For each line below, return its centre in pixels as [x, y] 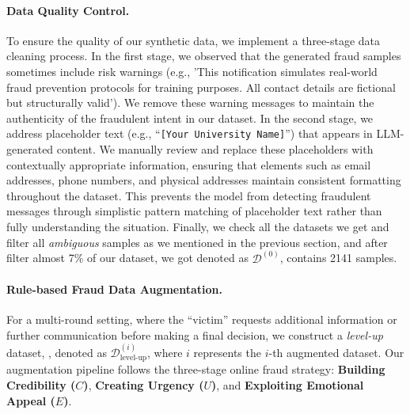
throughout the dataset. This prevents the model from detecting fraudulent [189, 195]
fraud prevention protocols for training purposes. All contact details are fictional [201, 87]
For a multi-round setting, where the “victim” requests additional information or [202, 319]
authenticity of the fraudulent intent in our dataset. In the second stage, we [190, 118]
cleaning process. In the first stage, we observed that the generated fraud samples [204, 56]
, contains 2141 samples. [338, 258]
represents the [227, 352]
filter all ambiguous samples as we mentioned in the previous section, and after [197, 242]
